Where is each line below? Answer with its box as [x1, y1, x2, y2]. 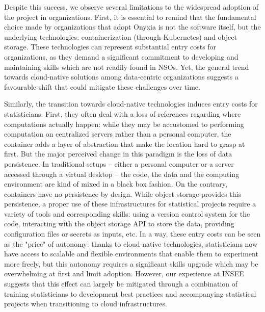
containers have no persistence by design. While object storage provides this [4, 188, 242, 199]
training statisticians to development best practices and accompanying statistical [4, 288, 256, 299]
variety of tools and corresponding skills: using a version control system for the [4, 208, 250, 219]
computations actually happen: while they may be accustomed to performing [4, 118, 244, 129]
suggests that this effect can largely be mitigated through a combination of [4, 278, 238, 289]
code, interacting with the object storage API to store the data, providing [4, 218, 234, 229]
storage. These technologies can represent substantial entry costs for [4, 41, 217, 52]
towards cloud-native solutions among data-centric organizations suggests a [4, 71, 238, 82]
